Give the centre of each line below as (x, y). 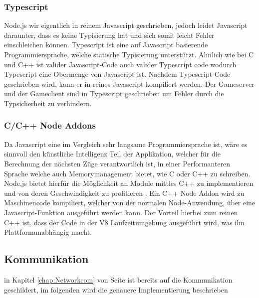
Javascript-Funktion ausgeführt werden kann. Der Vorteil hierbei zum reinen (121, 212)
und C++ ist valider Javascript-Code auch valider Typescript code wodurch (120, 64)
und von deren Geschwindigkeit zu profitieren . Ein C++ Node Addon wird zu (124, 193)
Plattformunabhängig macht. (48, 232)
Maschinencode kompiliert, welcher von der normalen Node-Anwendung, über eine (130, 203)
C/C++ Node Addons (50, 125)
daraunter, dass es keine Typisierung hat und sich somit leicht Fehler (109, 35)
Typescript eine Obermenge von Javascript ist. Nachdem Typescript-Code (117, 74)
